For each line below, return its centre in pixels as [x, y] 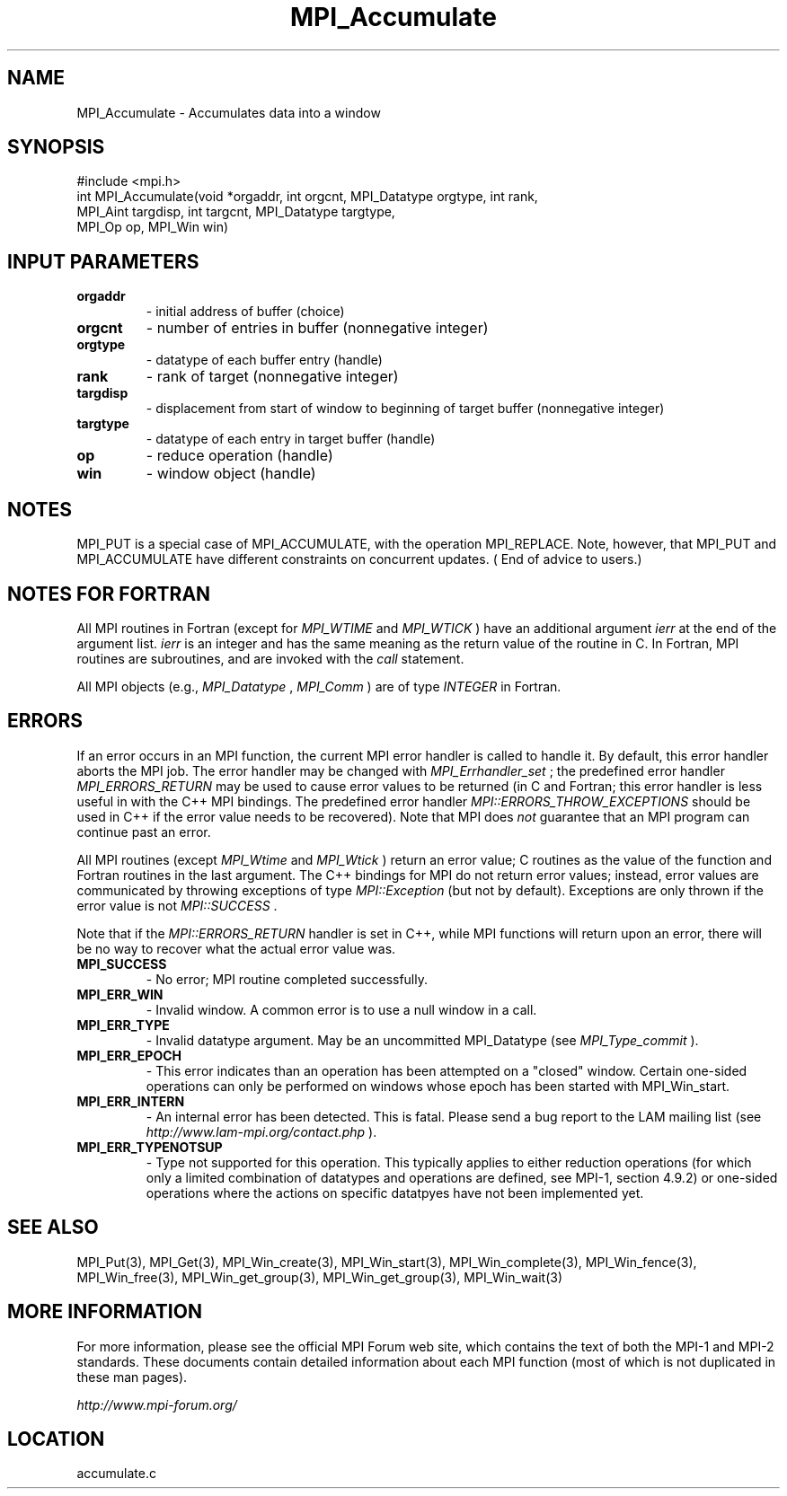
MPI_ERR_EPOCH [129, 1055]
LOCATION [56, 1439]
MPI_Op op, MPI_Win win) [153, 227]
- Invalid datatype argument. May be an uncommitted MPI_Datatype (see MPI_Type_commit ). [422, 1040]
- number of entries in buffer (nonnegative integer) [317, 328]
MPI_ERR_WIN [120, 994]
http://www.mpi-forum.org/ [157, 1404]
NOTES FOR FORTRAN [109, 594]
